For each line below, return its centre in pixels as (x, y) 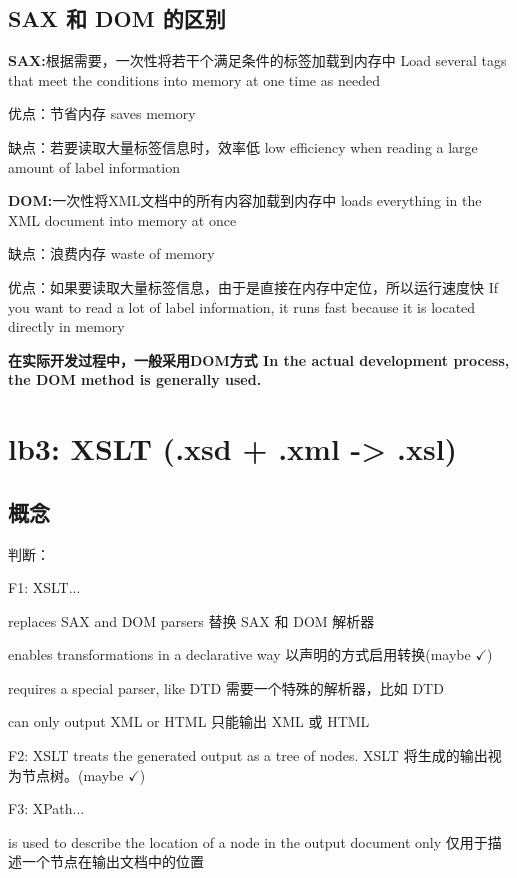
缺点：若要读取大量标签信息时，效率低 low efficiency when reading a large (243, 146)
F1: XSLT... (44, 587)
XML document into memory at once (122, 219)
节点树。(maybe (72, 774)
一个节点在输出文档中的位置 (112, 861)
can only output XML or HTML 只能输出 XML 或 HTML (189, 721)
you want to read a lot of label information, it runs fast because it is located (242, 306)
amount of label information (94, 166)
